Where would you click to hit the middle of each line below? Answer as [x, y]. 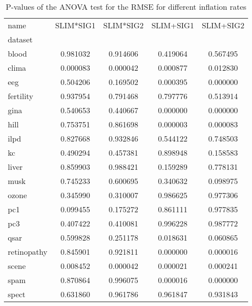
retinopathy [28, 252]
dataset [20, 39]
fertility [21, 96]
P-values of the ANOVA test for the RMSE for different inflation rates [126, 7]
